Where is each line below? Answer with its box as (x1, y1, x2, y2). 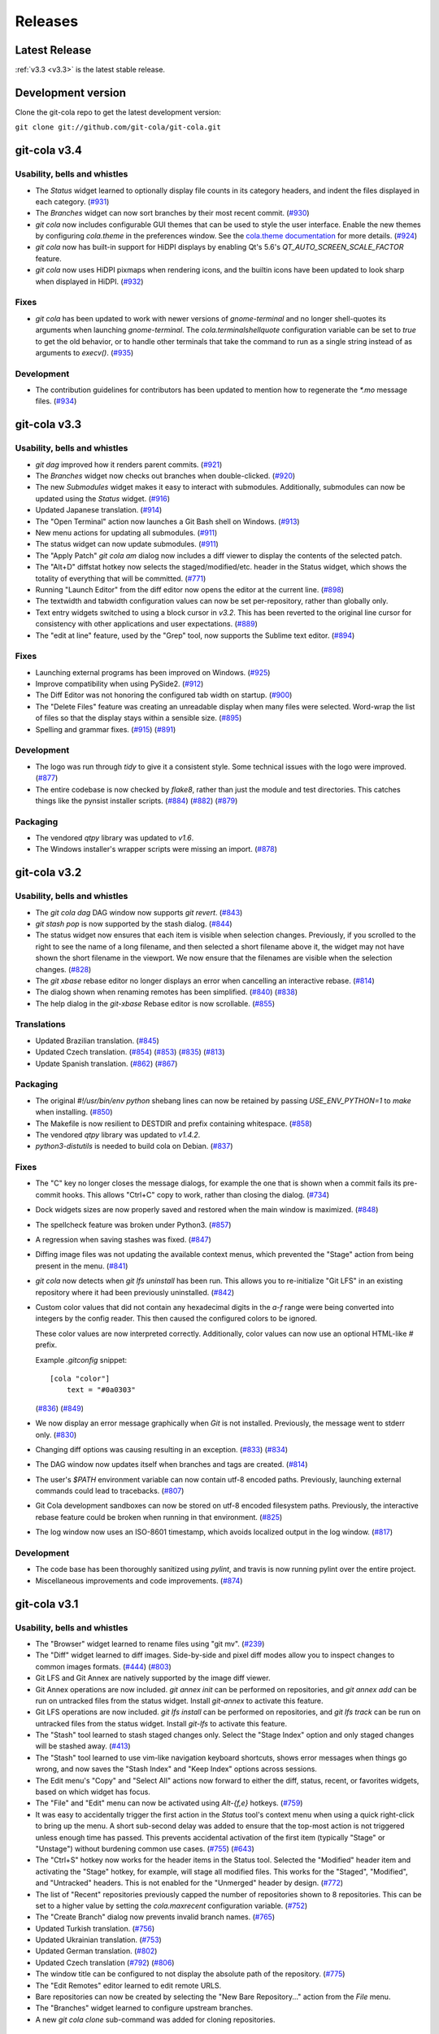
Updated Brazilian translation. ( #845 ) (35, 1036, 160, 1045)
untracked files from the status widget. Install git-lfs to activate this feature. (35, 1718, 288, 1728)
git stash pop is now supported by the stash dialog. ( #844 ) (35, 919, 233, 928)
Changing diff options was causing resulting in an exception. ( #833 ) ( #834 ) (35, 1444, 289, 1454)
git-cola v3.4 (15, 143, 83, 158)
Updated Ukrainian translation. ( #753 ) (35, 1935, 162, 1945)
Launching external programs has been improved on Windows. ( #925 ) (35, 667, 271, 677)
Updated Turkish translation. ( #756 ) (35, 1923, 155, 1933)
